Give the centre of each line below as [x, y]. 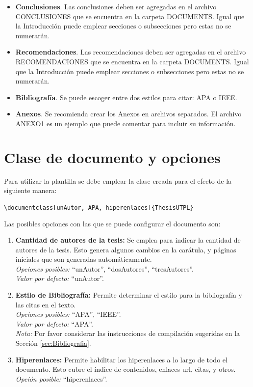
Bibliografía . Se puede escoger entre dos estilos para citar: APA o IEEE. [126, 97]
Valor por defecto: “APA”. [54, 323]
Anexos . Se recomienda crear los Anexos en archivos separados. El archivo [128, 114]
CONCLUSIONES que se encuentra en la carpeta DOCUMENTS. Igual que [130, 16]
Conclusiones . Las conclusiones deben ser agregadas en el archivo [116, 6]
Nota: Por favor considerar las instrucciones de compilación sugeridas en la [128, 333]
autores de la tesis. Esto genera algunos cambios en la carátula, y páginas [126, 249]
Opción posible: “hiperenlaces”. [61, 378]
